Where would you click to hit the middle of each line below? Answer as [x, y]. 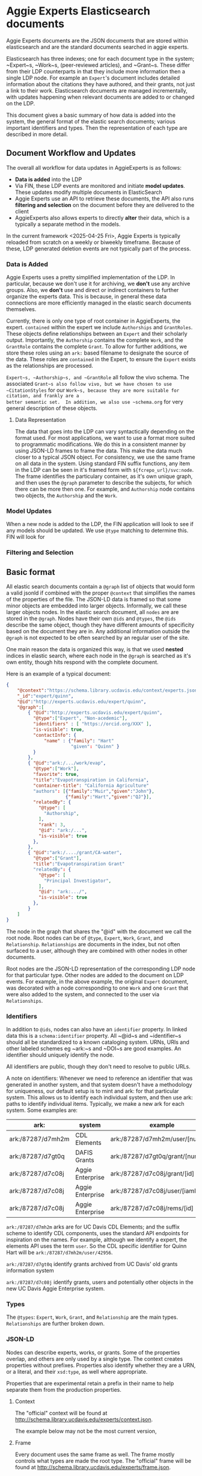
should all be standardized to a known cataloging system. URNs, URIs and [98, 1042]
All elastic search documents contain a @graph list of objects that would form [101, 587]
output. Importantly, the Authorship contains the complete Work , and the [95, 340]
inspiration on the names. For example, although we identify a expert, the [97, 1239]
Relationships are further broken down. [56, 1324]
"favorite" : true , [56, 775]
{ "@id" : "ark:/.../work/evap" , [67, 763]
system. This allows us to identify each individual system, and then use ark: [100, 1097]
